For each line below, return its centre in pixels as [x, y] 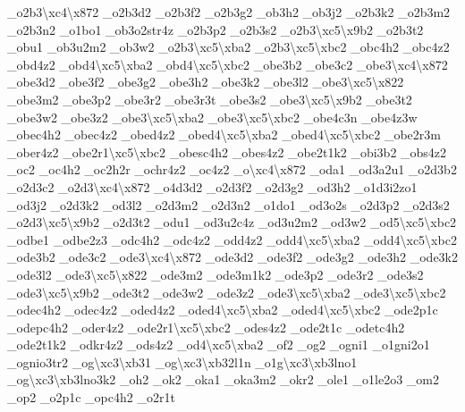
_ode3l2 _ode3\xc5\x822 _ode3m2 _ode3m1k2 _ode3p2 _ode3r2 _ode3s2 [216, 274]
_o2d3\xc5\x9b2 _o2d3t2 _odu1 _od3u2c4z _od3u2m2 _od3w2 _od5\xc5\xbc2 [232, 222]
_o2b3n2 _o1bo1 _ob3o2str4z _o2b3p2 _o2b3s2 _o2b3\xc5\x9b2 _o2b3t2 [216, 29]
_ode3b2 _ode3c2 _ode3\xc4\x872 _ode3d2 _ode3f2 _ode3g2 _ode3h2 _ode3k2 [233, 257]
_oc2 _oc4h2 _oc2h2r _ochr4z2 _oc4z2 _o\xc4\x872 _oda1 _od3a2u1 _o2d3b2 [232, 169]
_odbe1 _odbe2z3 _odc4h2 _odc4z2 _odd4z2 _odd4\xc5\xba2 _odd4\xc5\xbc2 [232, 239]
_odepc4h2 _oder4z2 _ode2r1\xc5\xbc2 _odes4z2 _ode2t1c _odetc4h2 [206, 327]
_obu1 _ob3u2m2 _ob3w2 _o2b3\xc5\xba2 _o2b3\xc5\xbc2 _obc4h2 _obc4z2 [228, 47]
